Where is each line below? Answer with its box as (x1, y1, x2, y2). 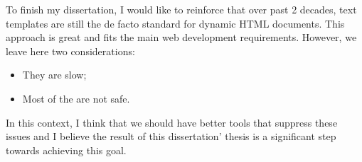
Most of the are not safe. (22, 91, 130, 105)
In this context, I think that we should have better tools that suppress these (6, 115, 338, 129)
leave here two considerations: (6, 43, 135, 58)
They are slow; (22, 67, 87, 82)
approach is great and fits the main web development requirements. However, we (6, 30, 357, 45)
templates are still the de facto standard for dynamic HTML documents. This (6, 16, 345, 30)
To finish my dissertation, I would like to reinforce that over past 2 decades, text (6, 2, 357, 16)
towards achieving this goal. (6, 142, 127, 157)
